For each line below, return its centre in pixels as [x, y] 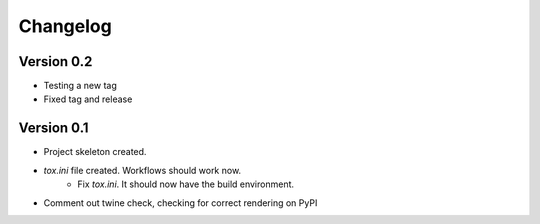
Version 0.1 [53, 128]
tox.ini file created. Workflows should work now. [142, 170]
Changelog [65, 26]
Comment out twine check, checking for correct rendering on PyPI [180, 202]
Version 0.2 [55, 61]
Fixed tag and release [88, 99]
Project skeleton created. [95, 152]
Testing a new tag [80, 86]
